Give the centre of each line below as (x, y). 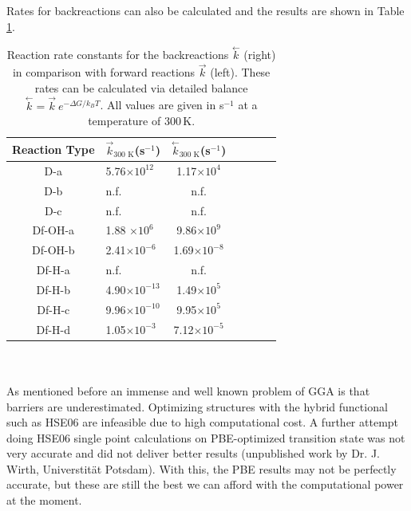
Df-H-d (53, 329)
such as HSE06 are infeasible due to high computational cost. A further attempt (203, 422)
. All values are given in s (162, 105)
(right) (260, 55)
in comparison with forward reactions (104, 72)
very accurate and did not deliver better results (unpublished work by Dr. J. (193, 453)
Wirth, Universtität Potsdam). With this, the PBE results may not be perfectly (202, 468)
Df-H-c (53, 309)
